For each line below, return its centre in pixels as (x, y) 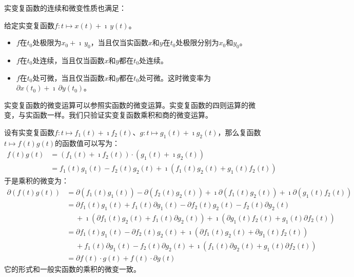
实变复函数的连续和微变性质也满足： (65, 8)
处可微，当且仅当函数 (68, 77)
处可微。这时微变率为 (175, 77)
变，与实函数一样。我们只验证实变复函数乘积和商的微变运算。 (108, 115)
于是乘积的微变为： (36, 181)
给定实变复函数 (29, 25)
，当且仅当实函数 (119, 42)
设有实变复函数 (29, 132)
